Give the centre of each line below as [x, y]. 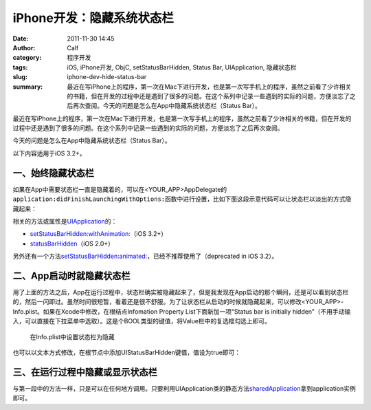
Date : [21, 39]
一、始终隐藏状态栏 [53, 173]
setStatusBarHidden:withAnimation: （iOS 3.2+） [99, 234]
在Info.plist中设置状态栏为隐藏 [72, 336]
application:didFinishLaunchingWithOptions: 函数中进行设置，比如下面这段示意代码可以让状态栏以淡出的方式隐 [182, 199]
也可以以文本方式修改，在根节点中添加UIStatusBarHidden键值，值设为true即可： [127, 352]
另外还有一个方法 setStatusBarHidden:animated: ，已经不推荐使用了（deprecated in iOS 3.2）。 [145, 256]
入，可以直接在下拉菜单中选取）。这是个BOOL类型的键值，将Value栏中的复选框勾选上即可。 [142, 321]
